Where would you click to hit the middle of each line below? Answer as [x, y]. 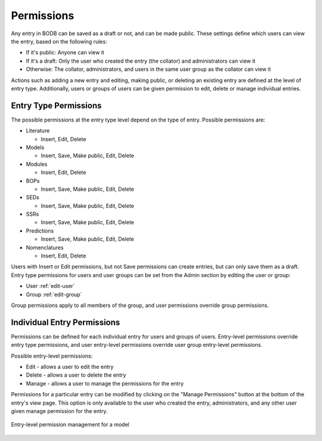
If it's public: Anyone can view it [65, 52]
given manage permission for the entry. [59, 411]
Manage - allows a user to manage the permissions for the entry [105, 383]
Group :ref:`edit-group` [54, 294]
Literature [38, 131]
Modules [37, 164]
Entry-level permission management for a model [70, 425]
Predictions [40, 231]
